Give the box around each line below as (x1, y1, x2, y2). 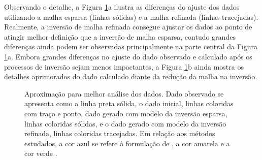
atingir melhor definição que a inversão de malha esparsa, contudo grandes (4, 31, 236, 42)
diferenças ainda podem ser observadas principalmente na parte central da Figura (4, 41, 257, 52)
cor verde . (24, 148, 57, 158)
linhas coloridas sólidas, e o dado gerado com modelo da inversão (24, 118, 226, 129)
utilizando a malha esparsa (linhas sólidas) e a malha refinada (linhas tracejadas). (4, 11, 258, 22)
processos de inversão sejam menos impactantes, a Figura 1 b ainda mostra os (4, 61, 244, 72)
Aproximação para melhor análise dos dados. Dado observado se (24, 88, 224, 99)
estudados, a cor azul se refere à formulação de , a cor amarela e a (24, 138, 230, 148)
